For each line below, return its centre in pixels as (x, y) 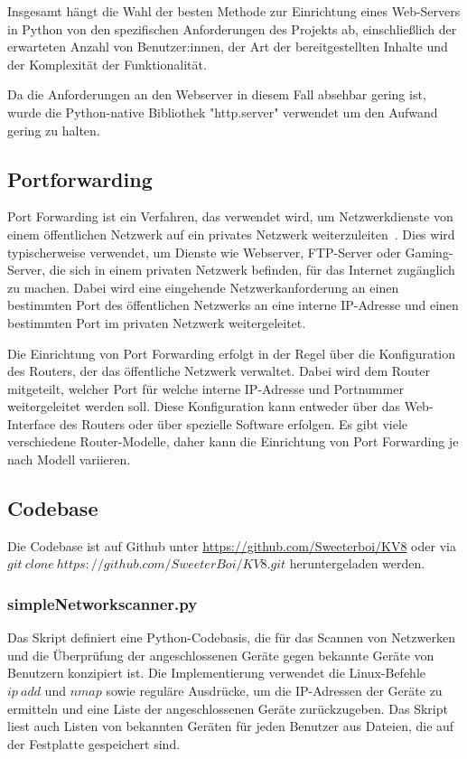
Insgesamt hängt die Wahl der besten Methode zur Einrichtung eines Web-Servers (234, 11)
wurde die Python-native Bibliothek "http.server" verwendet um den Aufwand (223, 112)
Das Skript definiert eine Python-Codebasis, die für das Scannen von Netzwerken (231, 637)
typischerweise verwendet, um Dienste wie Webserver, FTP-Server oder (204, 252)
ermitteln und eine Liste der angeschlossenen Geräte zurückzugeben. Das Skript (228, 708)
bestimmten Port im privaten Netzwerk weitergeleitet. (157, 322)
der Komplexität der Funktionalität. (107, 64)
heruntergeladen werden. (357, 563)
